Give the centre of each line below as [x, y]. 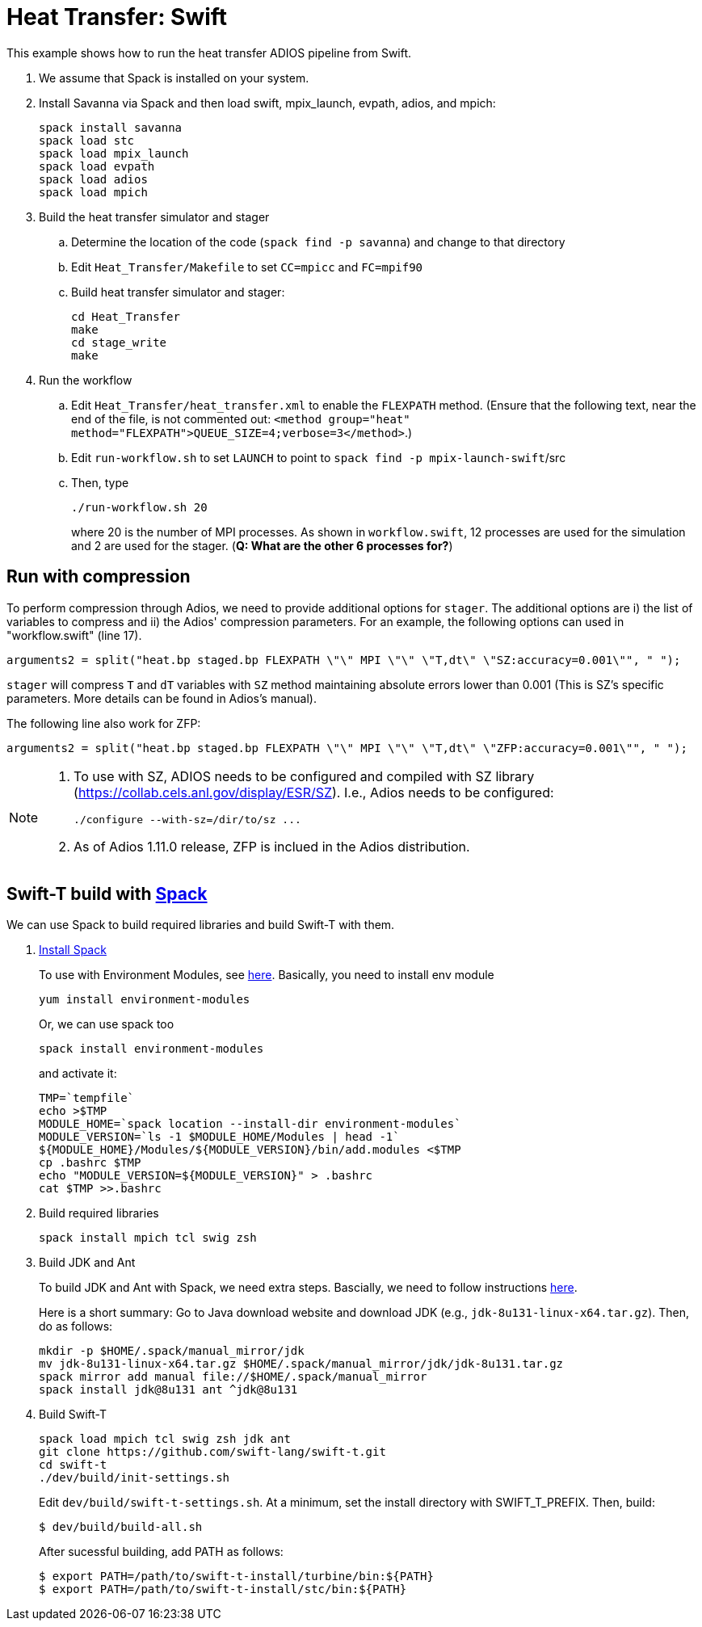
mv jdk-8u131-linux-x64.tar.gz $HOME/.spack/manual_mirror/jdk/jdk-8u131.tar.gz [301, 1364]
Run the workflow [86, 380]
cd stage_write [119, 342]
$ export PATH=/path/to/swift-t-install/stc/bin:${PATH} [223, 1589]
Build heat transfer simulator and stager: [178, 292]
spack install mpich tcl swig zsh [148, 1238]
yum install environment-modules [145, 1000]
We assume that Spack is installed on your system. [174, 78]
